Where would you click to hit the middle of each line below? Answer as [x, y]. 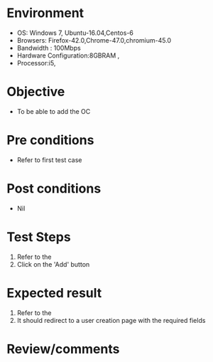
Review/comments [63, 349]
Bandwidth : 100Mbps [49, 48]
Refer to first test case [49, 160]
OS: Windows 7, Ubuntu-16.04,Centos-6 [75, 33]
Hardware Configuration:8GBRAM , [68, 55]
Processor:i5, [36, 63]
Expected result [54, 293]
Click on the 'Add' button [53, 264]
